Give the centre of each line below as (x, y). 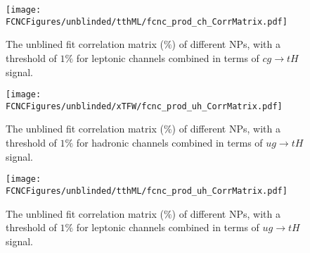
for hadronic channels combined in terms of (169, 142)
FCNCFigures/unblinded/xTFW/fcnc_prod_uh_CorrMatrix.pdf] (144, 106)
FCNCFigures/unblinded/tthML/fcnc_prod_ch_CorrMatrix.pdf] (147, 21)
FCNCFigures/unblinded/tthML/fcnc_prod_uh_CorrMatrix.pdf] (147, 191)
